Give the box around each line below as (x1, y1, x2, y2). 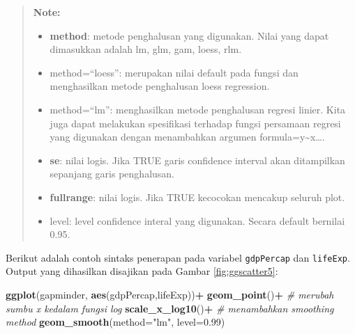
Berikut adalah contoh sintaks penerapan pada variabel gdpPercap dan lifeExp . (6, 250, 350, 264)
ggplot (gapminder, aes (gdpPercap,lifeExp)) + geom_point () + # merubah (6, 287, 334, 301)
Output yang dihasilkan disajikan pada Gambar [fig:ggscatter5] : (6, 264, 278, 278)
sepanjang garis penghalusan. (50, 166, 175, 181)
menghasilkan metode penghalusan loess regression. (50, 79, 270, 93)
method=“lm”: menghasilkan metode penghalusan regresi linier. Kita (50, 102, 346, 116)
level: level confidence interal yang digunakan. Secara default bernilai (50, 213, 345, 228)
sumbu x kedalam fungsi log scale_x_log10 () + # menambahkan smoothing (6, 301, 334, 315)
